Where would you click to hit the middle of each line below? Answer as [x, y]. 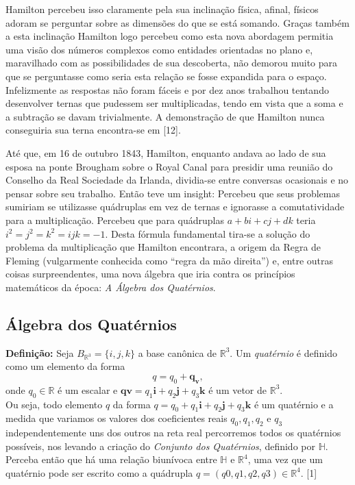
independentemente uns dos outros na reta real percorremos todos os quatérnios [173, 433]
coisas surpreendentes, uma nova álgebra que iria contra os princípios [150, 274]
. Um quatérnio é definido [283, 352]
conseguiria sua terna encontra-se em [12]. [93, 130]
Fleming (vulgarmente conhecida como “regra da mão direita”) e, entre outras [170, 260]
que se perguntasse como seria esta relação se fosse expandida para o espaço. [166, 76]
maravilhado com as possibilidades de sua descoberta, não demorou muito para [172, 63]
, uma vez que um [285, 459]
